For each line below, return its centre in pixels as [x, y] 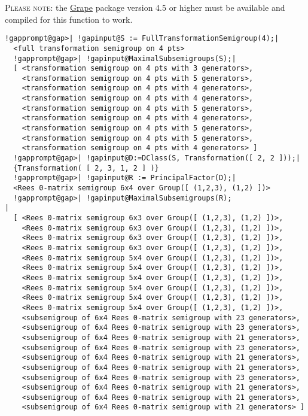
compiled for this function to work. [69, 19]
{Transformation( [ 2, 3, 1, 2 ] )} [86, 168]
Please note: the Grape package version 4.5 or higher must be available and [145, 7]
